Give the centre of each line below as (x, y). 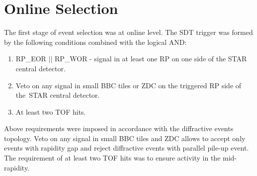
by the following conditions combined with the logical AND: (95, 42)
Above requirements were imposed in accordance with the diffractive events (119, 128)
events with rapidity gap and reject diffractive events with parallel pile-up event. (127, 148)
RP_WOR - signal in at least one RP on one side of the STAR (151, 59)
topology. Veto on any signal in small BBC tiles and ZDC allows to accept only (125, 138)
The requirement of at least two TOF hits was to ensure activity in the (112, 158)
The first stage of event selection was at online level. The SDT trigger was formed (128, 32)
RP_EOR (31, 59)
